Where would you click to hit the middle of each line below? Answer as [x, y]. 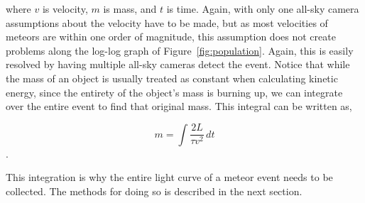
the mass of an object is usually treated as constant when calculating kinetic [172, 78]
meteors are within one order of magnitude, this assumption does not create [171, 37]
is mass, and [130, 9]
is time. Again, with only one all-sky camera [263, 9]
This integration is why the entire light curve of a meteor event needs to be [169, 177]
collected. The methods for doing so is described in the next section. [154, 191]
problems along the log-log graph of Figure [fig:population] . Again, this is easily [180, 50]
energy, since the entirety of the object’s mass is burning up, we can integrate [174, 92]
